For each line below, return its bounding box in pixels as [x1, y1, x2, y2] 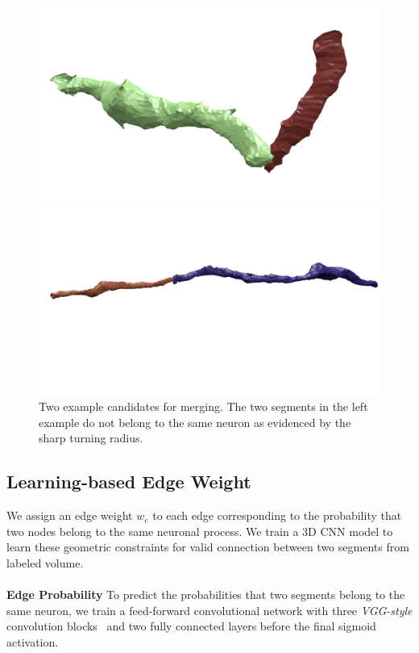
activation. [6, 633, 59, 650]
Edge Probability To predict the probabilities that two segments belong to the [6, 586, 405, 603]
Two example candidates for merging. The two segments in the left [39, 398, 368, 415]
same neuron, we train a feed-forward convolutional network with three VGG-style [6, 601, 413, 618]
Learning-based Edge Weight [6, 469, 251, 494]
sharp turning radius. [39, 429, 143, 446]
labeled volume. [6, 554, 84, 571]
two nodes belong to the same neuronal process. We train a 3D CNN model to [6, 522, 393, 539]
